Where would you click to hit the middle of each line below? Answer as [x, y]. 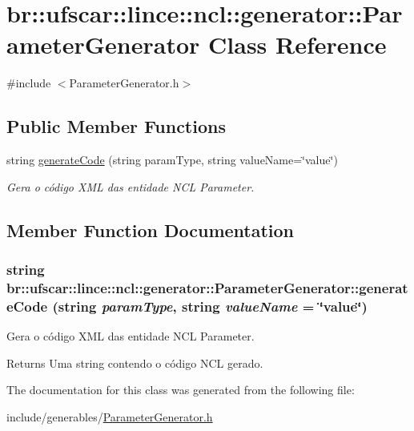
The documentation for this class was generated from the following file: [181, 390]
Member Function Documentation [151, 230]
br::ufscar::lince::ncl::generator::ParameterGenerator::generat [207, 287]
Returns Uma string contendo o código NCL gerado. [135, 363]
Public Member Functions [116, 126]
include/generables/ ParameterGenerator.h [110, 416]
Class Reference [297, 44]
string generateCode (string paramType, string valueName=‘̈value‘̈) [172, 160]
